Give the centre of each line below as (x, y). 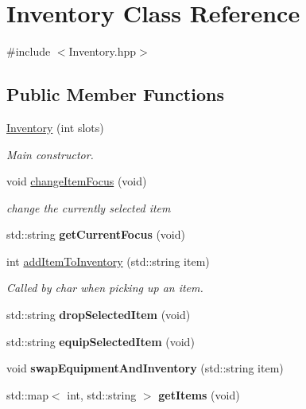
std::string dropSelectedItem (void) (99, 315)
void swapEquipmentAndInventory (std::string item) (145, 368)
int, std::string (102, 394)
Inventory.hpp (103, 51)
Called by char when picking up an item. (105, 288)
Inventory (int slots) (55, 127)
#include (29, 51)
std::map (27, 394)
